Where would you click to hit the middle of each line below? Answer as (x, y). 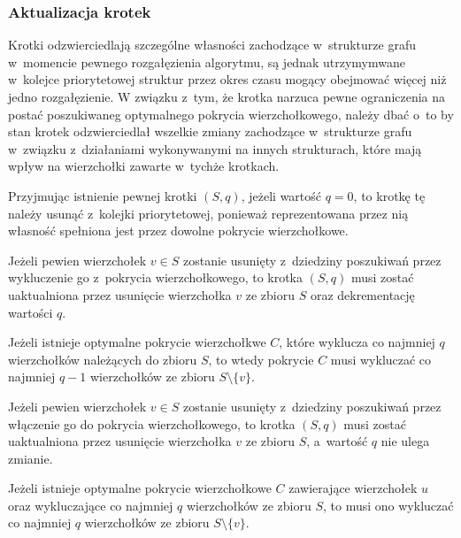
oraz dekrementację (362, 294)
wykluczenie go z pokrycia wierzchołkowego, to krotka (156, 277)
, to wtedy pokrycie (261, 359)
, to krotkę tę (389, 195)
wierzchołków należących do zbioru (103, 359)
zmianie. (31, 458)
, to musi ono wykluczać (388, 505)
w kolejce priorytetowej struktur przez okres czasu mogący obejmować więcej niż (227, 79)
